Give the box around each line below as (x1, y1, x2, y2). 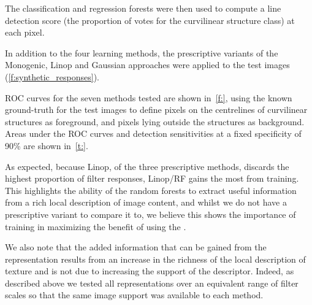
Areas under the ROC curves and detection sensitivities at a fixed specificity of (5, 127, 302, 140)
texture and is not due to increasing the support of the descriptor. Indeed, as (5, 264, 294, 277)
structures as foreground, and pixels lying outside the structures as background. (5, 115, 305, 128)
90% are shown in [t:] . (5, 139, 88, 152)
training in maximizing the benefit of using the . (5, 220, 186, 233)
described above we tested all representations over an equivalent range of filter (5, 276, 299, 289)
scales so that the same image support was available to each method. (5, 288, 264, 301)
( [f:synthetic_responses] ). (5, 70, 99, 83)
